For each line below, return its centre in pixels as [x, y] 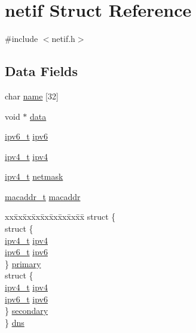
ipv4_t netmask [34, 176]
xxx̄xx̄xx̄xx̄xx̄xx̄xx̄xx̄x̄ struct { [60, 217]
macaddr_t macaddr [43, 196]
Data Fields [42, 71]
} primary [23, 263]
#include [22, 39]
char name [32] [32, 96]
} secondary [27, 311]
